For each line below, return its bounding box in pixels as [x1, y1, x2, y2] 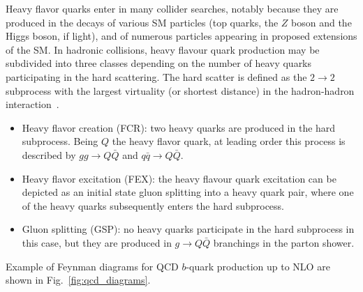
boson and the [291, 15, 352, 29]
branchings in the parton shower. [213, 235, 355, 249]
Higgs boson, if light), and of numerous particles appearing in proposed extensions [6, 29, 357, 43]
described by [22, 147, 76, 162]
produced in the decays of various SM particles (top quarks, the [6, 15, 279, 29]
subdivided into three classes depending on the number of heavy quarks [6, 56, 312, 70]
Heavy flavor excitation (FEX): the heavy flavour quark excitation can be [22, 171, 336, 185]
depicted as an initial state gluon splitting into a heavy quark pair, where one [22, 185, 354, 199]
